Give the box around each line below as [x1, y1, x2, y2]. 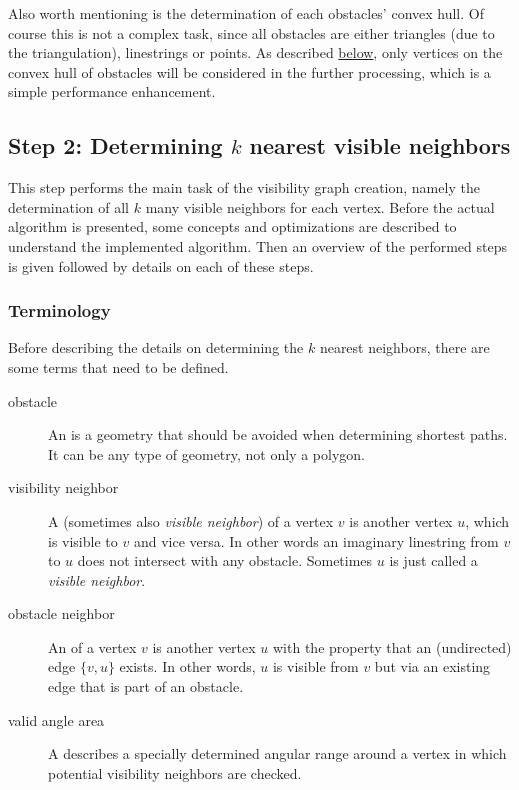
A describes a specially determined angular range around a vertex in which [48, 743, 507, 764]
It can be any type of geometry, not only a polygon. [48, 443, 366, 464]
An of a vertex [48, 636, 137, 657]
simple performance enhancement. [8, 81, 216, 102]
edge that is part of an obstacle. [48, 676, 244, 697]
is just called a [389, 550, 478, 571]
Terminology [8, 298, 111, 323]
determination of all [8, 196, 130, 217]
